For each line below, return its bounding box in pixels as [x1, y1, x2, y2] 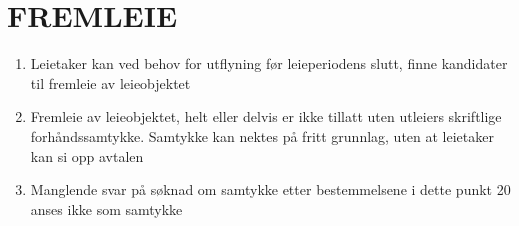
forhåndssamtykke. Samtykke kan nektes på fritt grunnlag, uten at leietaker [30, 125, 494, 146]
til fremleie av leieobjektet [30, 72, 191, 93]
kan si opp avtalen [30, 145, 144, 166]
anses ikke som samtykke [30, 198, 183, 219]
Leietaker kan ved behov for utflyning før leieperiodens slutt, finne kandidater [30, 53, 508, 74]
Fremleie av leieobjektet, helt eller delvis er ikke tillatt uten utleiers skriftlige [30, 106, 502, 127]
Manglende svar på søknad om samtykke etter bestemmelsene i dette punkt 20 [30, 179, 511, 200]
